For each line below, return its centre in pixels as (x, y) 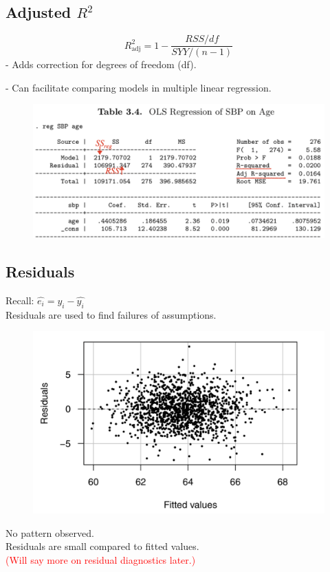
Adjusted (38, 12)
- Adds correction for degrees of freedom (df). (101, 64)
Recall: (20, 300)
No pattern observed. (50, 532)
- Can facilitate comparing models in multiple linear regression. (139, 87)
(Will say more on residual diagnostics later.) (101, 560)
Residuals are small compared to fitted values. (102, 546)
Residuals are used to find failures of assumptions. (111, 314)
